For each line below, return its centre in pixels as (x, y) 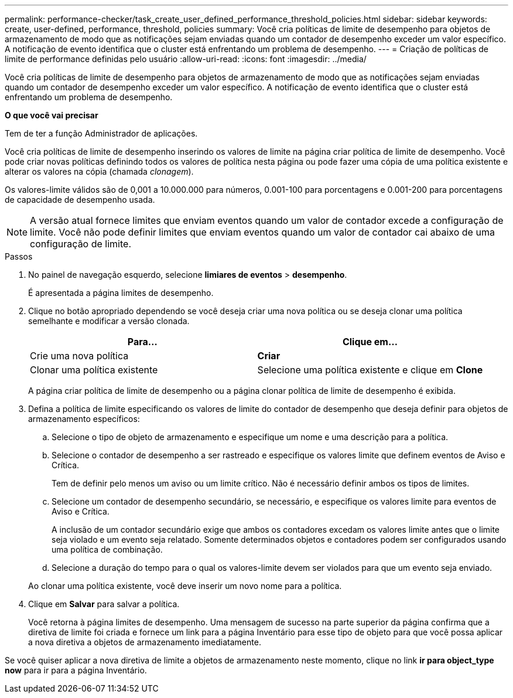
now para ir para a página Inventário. (76, 670)
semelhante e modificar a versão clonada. (109, 321)
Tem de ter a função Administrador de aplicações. (101, 133)
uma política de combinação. (107, 549)
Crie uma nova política (79, 356)
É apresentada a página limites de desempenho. (121, 293)
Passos (19, 256)
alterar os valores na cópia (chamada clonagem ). (99, 171)
